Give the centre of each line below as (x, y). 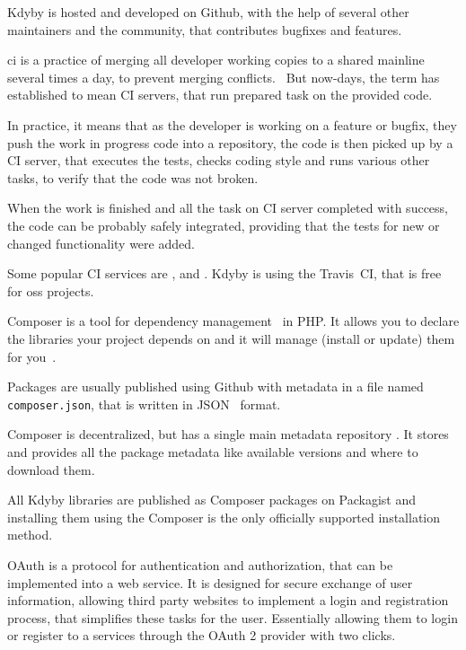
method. (30, 535)
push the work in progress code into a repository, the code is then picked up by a (230, 142)
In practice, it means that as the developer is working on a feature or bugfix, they (232, 124)
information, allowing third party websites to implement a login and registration (228, 600)
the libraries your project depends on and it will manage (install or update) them (231, 338)
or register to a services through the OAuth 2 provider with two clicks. (202, 635)
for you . (32, 356)
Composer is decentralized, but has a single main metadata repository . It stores (228, 434)
